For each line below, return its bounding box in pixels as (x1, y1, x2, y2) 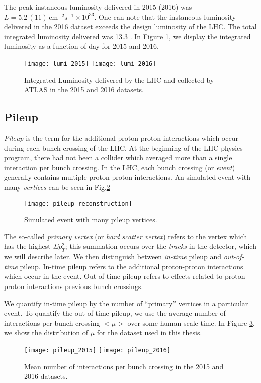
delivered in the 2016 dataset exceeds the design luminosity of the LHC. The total (4, 21, 257, 32)
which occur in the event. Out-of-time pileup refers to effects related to (4, 271, 223, 281)
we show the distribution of (4, 327, 89, 338)
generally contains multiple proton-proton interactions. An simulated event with (4, 172, 251, 182)
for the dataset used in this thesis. (97, 327, 202, 338)
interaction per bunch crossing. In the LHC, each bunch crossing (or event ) (4, 162, 235, 172)
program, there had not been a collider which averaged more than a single (4, 152, 232, 163)
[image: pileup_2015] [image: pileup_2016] (24, 346, 171, 354)
